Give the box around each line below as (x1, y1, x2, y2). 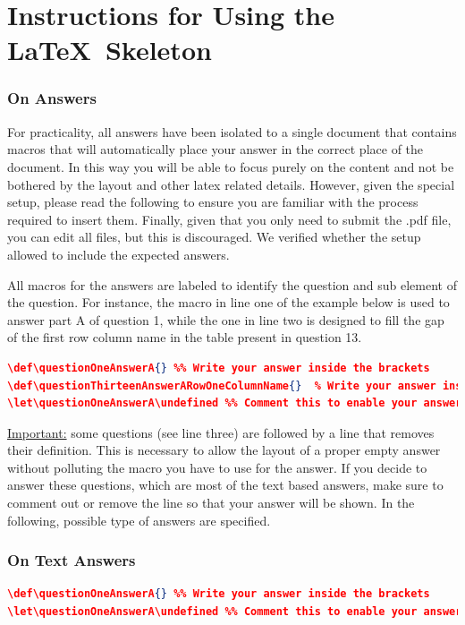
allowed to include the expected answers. (7, 244, 230, 263)
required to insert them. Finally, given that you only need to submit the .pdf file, (7, 210, 452, 228)
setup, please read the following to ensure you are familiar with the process (7, 193, 418, 211)
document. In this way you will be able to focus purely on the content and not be (7, 157, 454, 176)
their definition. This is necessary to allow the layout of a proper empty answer (7, 441, 441, 459)
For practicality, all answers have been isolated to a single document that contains (7, 122, 457, 141)
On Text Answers (7, 549, 136, 571)
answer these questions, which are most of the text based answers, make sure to (7, 475, 444, 494)
